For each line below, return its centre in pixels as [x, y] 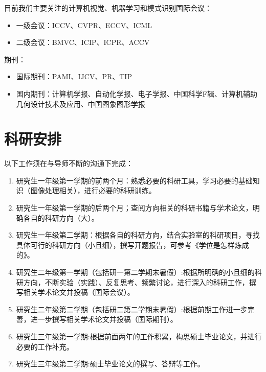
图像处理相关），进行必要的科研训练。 [93, 190]
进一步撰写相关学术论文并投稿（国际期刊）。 [104, 319]
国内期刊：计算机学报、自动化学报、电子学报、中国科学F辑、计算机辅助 [137, 93]
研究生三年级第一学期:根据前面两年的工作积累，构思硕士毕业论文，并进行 [139, 336]
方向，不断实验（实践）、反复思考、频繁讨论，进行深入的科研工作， [136, 282]
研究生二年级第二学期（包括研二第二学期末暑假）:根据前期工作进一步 [132, 309]
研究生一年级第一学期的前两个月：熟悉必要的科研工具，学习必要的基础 [134, 180]
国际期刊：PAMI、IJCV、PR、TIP [74, 76]
